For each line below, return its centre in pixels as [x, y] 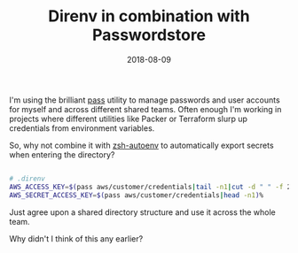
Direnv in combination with [149, 16]
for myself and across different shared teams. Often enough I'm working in [145, 109]
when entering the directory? [62, 154]
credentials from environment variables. [82, 128]
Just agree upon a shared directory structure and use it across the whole [143, 212]
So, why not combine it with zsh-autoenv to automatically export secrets [141, 145]
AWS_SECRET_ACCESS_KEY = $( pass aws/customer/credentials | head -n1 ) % [137, 195]
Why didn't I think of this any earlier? [76, 238]
